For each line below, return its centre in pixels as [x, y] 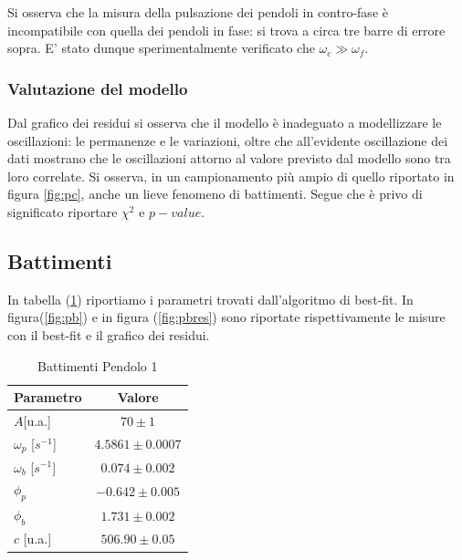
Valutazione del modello [98, 88]
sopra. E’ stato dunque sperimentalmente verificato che [161, 48]
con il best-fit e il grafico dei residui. [109, 334]
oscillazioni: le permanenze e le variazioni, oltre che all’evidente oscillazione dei [228, 140]
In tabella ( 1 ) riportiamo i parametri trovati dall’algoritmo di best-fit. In [210, 299]
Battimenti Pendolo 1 [98, 365]
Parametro [48, 397]
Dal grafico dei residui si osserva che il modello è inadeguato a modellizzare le [225, 122]
